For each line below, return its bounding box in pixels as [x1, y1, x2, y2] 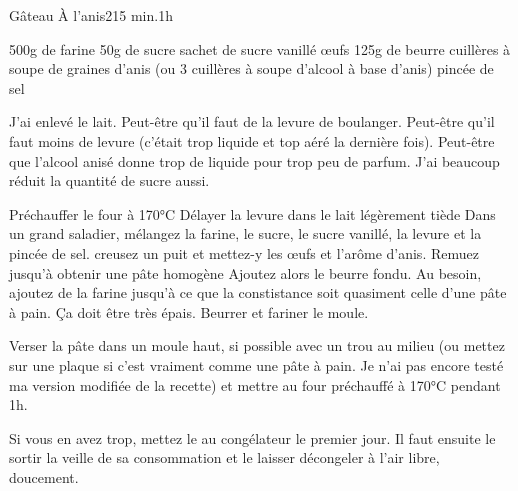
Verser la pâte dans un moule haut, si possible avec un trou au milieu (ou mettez [9, 335, 505, 356]
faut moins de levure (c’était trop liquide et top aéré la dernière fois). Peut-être [9, 130, 495, 151]
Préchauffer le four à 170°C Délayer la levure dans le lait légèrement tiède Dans [9, 203, 496, 224]
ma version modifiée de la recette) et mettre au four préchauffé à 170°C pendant [9, 374, 501, 395]
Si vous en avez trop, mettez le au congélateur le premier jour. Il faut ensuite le [9, 427, 496, 448]
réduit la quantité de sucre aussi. [9, 170, 210, 191]
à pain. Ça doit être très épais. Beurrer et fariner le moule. [9, 301, 369, 322]
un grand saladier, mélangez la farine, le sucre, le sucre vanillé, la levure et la [9, 223, 482, 244]
